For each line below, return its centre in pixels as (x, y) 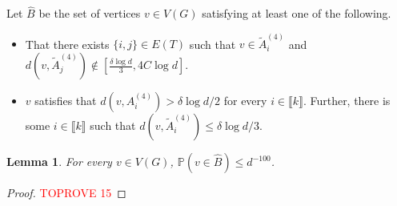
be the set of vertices (90, 13)
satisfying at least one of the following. (297, 13)
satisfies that (66, 101)
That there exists (67, 44)
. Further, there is (347, 101)
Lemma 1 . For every (59, 162)
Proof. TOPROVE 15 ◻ (66, 193)
